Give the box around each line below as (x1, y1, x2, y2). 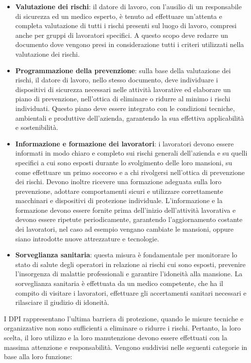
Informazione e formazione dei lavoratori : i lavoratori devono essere (15, 138, 234, 148)
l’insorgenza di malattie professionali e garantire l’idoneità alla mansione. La (15, 268, 243, 279)
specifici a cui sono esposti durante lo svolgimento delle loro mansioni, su (15, 157, 233, 167)
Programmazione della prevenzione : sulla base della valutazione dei (15, 65, 231, 75)
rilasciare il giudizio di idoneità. (15, 297, 109, 307)
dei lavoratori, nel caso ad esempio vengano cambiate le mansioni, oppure (15, 224, 234, 234)
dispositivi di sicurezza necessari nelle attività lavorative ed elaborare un (15, 84, 231, 94)
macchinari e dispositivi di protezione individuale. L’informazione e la (15, 195, 223, 205)
